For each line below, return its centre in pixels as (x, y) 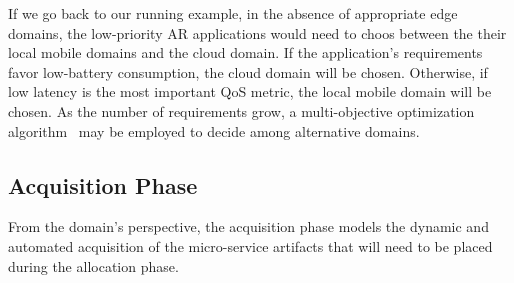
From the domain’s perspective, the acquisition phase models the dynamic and (248, 226)
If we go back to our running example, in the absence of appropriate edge (233, 13)
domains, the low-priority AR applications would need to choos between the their (257, 32)
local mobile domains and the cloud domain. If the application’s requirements (245, 52)
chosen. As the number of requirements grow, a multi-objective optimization (241, 110)
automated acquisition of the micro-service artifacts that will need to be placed (250, 245)
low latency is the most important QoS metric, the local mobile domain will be (250, 91)
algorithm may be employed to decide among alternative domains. (214, 130)
